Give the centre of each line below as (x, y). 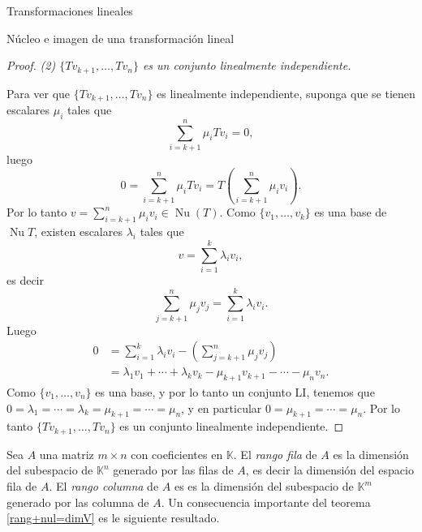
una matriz (67, 454)
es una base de (351, 212)
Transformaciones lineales (70, 11)
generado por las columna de (78, 502)
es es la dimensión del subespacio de (264, 486)
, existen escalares (78, 232)
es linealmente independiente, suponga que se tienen (286, 93)
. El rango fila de (275, 454)
